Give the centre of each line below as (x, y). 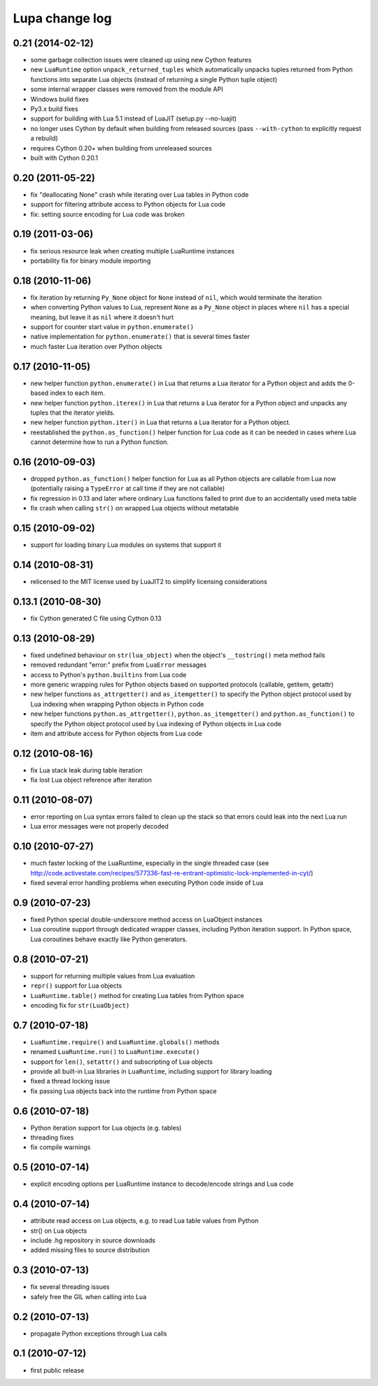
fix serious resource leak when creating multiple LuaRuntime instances (132, 251)
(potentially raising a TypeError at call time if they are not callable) (128, 488)
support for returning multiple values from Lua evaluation (113, 976)
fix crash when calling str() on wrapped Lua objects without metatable (135, 508)
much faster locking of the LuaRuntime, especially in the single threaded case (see (150, 863)
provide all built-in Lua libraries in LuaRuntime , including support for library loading (151, 1072)
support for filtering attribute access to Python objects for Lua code (128, 205)
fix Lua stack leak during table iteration (86, 770)
